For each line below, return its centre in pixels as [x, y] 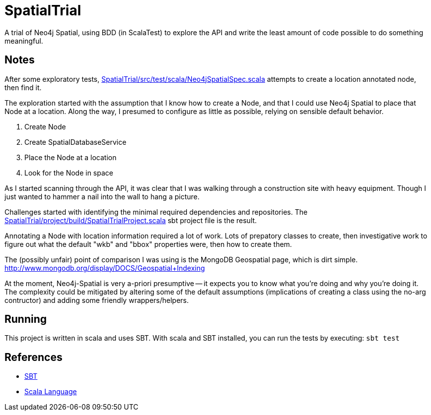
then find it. [23, 87]
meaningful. [24, 41]
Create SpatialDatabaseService [75, 142]
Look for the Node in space [69, 173]
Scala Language [51, 392]
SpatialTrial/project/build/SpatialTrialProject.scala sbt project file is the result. [131, 220]
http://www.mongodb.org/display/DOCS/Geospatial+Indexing [105, 268]
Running [26, 319]
